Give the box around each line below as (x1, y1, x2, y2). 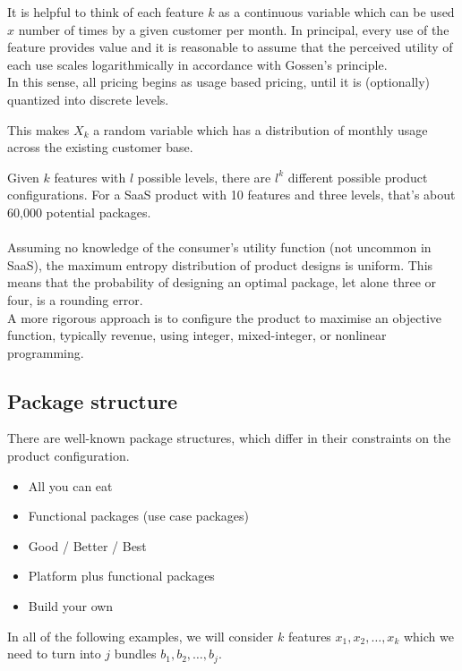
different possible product (287, 167, 428, 186)
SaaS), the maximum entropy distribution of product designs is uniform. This (7, 255, 433, 274)
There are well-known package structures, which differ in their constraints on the (7, 429, 451, 447)
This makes (7, 120, 70, 139)
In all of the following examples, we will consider (7, 626, 274, 645)
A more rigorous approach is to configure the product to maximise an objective (7, 308, 442, 327)
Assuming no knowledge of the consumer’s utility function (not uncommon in (7, 238, 432, 257)
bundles (114, 644, 157, 663)
